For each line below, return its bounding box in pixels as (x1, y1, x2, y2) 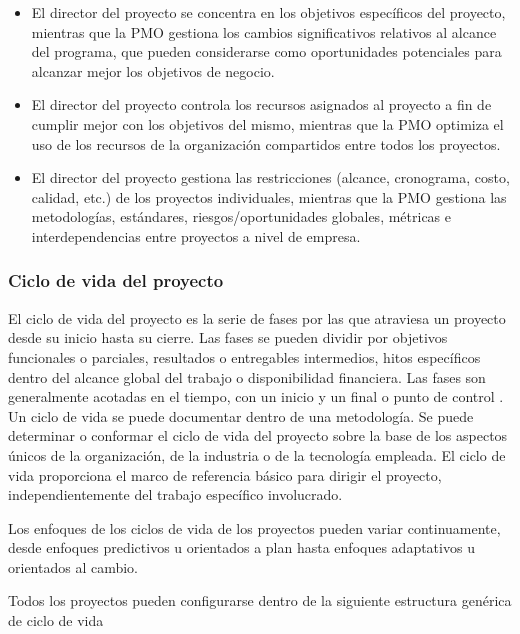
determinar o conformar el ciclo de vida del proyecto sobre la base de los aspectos (8, 425, 508, 446)
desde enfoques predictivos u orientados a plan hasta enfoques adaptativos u (8, 537, 475, 558)
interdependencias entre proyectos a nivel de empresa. (31, 225, 361, 246)
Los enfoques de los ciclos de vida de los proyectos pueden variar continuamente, (8, 517, 501, 538)
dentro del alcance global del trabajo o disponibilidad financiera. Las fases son (8, 366, 486, 387)
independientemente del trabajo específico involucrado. (8, 484, 343, 505)
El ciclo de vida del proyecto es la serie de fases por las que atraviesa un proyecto (8, 307, 506, 328)
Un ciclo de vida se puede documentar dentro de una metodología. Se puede (8, 405, 474, 426)
